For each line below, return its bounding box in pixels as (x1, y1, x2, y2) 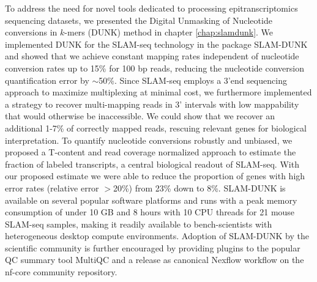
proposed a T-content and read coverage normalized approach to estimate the (5, 146, 296, 158)
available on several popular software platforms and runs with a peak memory (5, 193, 297, 206)
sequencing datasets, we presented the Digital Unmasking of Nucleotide (5, 13, 272, 26)
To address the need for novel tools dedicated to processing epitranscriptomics (5, 2, 298, 14)
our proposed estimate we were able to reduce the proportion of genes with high (5, 169, 305, 182)
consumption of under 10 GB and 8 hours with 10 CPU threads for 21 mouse (5, 206, 295, 218)
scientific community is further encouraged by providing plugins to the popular (5, 241, 300, 254)
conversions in (5, 26, 58, 39)
